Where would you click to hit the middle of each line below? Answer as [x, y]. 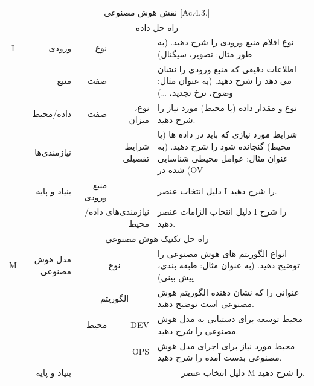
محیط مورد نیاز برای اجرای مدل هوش [226, 345]
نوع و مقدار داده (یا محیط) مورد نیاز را [227, 107]
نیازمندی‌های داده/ [117, 211]
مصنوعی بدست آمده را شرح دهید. [220, 357]
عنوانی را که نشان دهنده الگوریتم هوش [229, 292]
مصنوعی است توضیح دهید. [206, 304]
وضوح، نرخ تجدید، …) [196, 93]
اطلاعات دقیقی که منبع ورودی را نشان [227, 68]
